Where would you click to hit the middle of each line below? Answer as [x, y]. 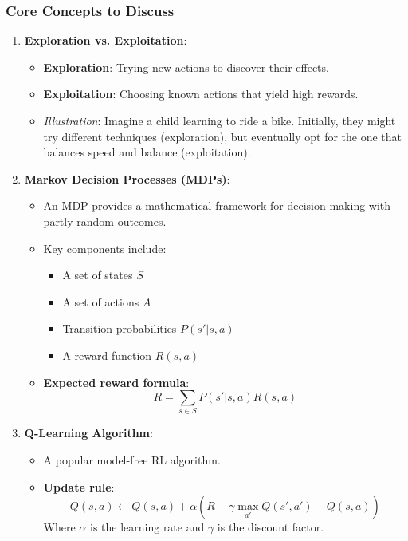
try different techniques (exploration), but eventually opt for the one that [223, 136]
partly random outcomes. [105, 221]
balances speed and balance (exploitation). [147, 152]
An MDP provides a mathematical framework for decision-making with [217, 205]
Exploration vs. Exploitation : [106, 40]
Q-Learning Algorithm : [88, 433]
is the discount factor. [271, 527]
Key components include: [105, 248]
